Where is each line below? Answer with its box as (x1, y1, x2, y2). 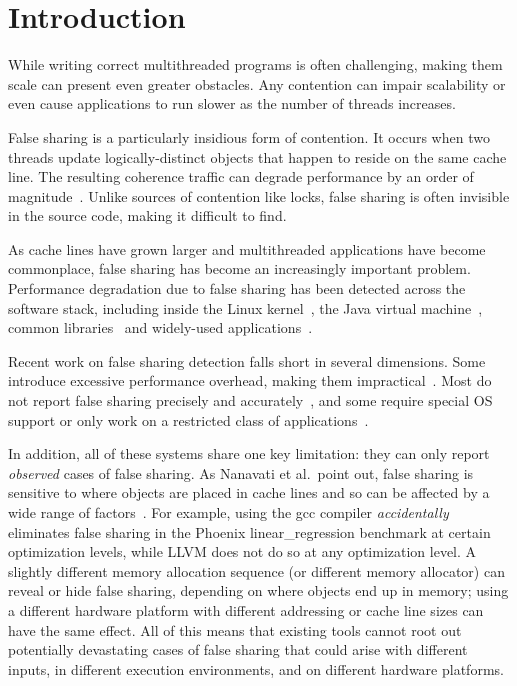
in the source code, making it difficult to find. (8, 205, 287, 226)
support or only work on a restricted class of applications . (8, 409, 369, 430)
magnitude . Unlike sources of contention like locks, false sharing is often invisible (8, 185, 510, 206)
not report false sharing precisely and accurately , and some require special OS (8, 390, 493, 411)
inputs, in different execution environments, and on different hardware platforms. (8, 658, 504, 679)
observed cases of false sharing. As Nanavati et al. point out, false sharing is (8, 462, 474, 483)
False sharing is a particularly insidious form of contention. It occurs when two (8, 126, 490, 147)
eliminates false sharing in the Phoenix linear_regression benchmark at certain (8, 521, 491, 542)
